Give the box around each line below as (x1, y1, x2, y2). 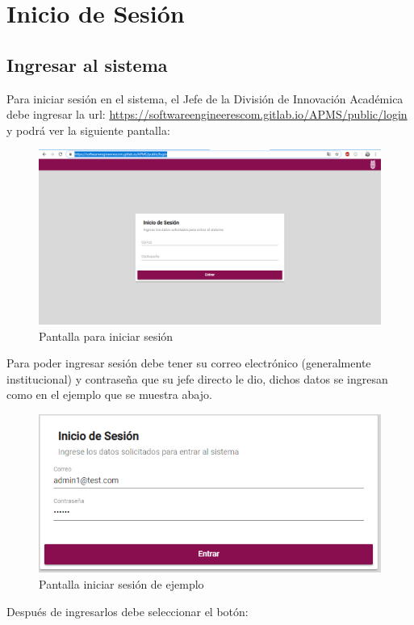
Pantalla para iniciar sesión (39, 327, 174, 344)
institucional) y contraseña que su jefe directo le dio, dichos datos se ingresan (6, 370, 388, 387)
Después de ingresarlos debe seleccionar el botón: (6, 602, 249, 619)
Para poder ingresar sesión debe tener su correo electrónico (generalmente (6, 354, 371, 371)
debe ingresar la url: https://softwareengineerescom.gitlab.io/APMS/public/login (6, 106, 408, 123)
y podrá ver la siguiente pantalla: (6, 121, 170, 138)
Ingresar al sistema (6, 52, 168, 77)
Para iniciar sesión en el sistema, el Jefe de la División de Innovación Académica (6, 90, 404, 107)
